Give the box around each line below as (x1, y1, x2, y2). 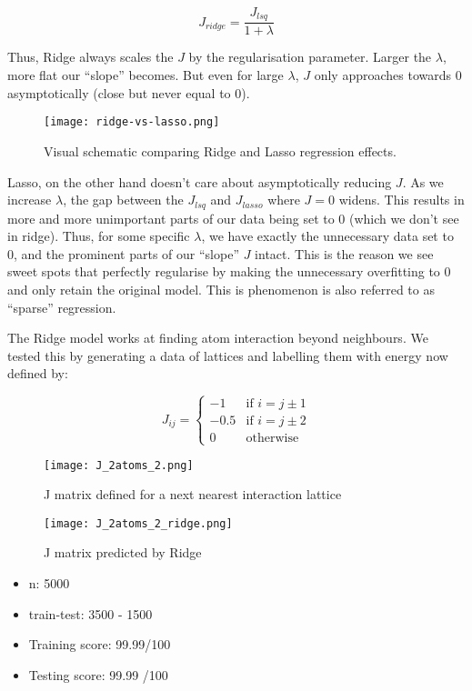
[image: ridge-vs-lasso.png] (44, 115, 220, 129)
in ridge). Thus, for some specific (7, 226, 190, 245)
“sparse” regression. (7, 297, 116, 316)
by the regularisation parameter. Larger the (188, 47, 432, 66)
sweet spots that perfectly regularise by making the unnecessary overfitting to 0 (7, 262, 451, 281)
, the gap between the (63, 190, 184, 209)
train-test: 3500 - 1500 (28, 604, 153, 623)
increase (7, 190, 52, 209)
